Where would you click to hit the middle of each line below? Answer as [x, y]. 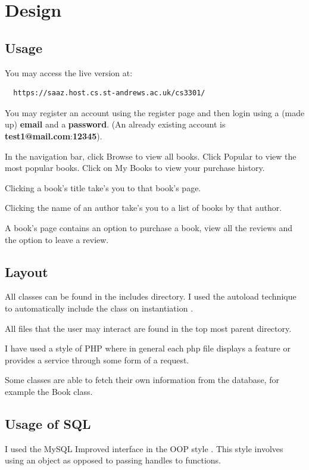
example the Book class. [49, 391]
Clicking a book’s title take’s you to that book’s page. [103, 187]
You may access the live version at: [69, 72]
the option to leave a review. [57, 239]
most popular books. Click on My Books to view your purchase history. [135, 168]
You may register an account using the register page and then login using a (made [155, 112]
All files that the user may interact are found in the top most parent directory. [148, 328]
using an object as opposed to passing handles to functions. [113, 460]
